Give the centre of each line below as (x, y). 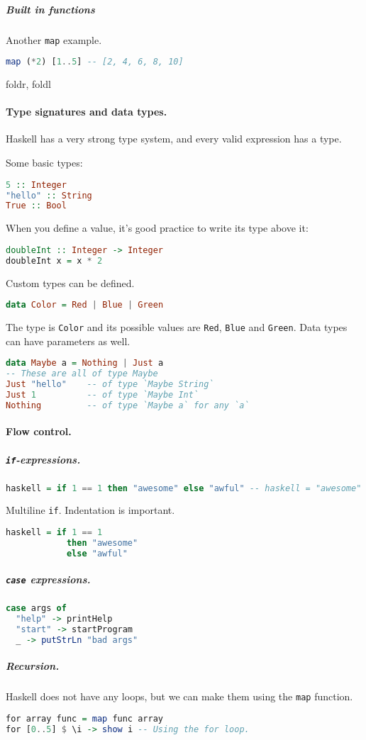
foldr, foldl (28, 84)
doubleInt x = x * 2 (54, 260)
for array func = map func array (84, 719)
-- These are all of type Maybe (82, 374)
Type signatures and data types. (87, 112)
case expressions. (48, 579)
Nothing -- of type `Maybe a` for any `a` (128, 405)
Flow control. (39, 431)
